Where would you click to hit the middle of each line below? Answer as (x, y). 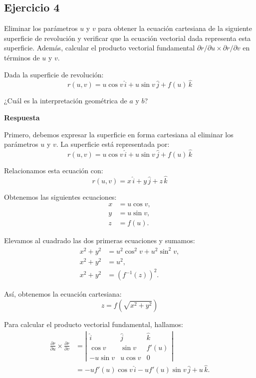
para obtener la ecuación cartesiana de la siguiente (175, 28)
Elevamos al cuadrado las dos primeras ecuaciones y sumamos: (100, 240)
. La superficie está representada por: (113, 144)
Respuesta (22, 117)
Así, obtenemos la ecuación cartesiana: (63, 294)
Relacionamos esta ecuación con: (54, 170)
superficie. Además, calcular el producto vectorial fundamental (100, 48)
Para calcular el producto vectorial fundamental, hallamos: (94, 324)
